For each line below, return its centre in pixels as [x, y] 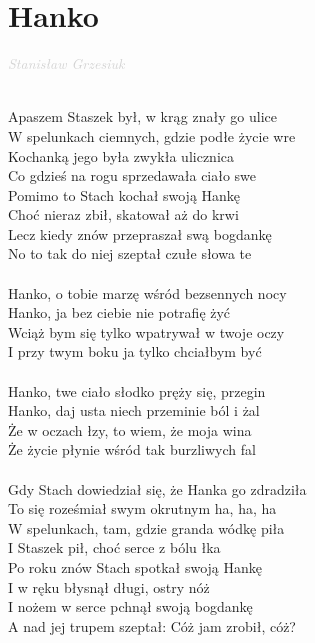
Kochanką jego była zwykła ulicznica [121, 155]
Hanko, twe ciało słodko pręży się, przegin [137, 390]
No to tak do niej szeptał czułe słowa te [130, 253]
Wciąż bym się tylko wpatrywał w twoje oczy [146, 331]
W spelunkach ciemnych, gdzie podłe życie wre [152, 135]
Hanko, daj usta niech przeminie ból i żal [134, 410]
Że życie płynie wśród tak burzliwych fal [132, 449]
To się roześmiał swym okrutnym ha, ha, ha [142, 508]
